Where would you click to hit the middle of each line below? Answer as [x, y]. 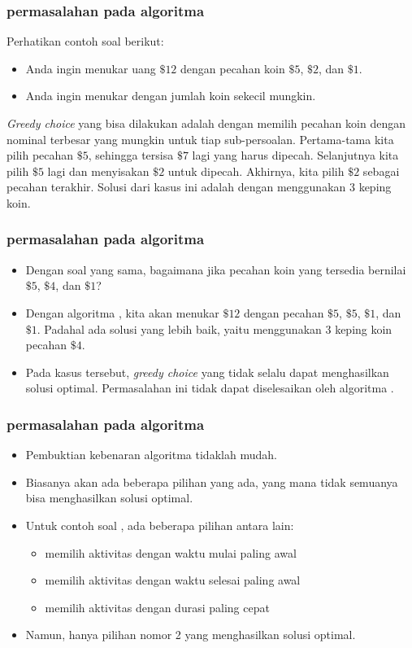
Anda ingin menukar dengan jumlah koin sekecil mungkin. [171, 96]
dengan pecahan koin [233, 68]
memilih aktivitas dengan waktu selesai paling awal [173, 580]
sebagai [381, 171]
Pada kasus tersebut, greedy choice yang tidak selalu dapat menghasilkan [207, 372]
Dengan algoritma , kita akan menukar [122, 312]
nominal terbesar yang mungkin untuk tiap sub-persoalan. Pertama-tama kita [200, 139]
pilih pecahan [40, 155]
